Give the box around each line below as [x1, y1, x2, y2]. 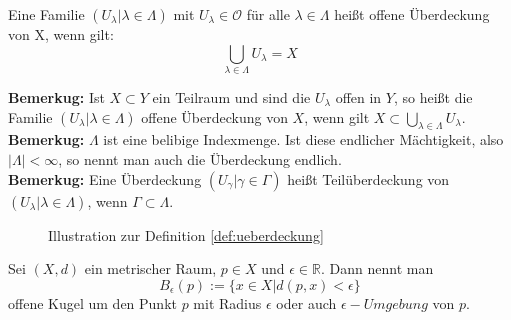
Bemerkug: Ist [8, 86, 105, 107]
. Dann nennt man [321, 258, 434, 279]
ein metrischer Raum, [84, 258, 217, 279]
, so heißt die [393, 86, 473, 107]
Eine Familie [8, 4, 85, 24]
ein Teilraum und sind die [152, 86, 311, 107]
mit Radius [193, 292, 262, 313]
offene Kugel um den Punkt [8, 292, 177, 313]
